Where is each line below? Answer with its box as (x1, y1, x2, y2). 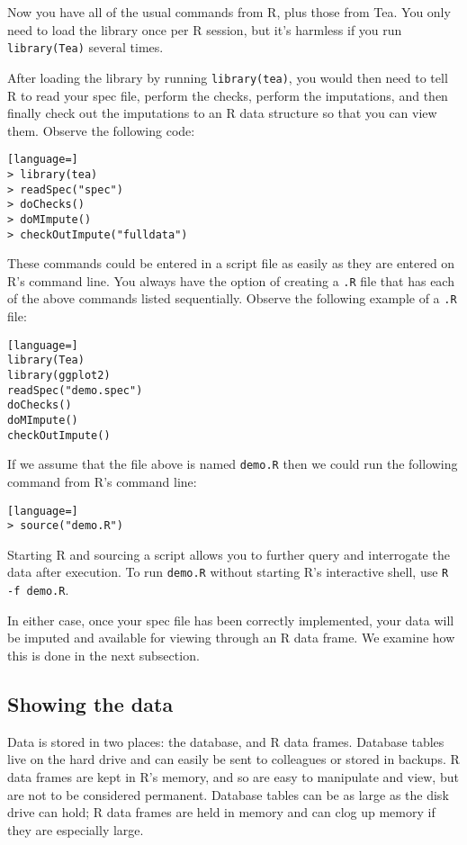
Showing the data (7, 689, 174, 717)
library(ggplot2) (7, 369, 111, 382)
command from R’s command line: (7, 472, 197, 490)
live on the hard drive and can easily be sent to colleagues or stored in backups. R (7, 750, 460, 769)
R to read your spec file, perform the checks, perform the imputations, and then (7, 85, 448, 104)
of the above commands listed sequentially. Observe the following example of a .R (7, 289, 457, 308)
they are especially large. (7, 820, 144, 839)
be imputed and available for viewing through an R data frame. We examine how (7, 628, 455, 647)
